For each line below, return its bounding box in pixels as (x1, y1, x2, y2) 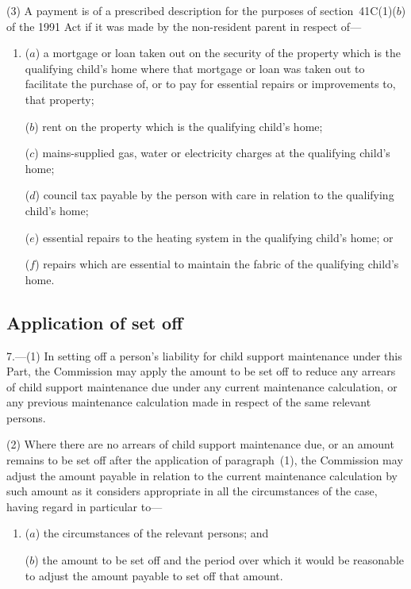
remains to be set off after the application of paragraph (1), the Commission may (6, 452, 403, 468)
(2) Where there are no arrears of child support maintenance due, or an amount (6, 436, 394, 452)
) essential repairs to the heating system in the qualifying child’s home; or (34, 229, 394, 245)
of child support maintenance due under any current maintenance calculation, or (6, 378, 398, 395)
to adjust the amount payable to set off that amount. (25, 567, 283, 583)
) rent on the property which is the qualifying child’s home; (34, 117, 323, 134)
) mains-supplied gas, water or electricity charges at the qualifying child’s (34, 144, 390, 161)
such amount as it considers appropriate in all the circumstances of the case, (6, 483, 378, 499)
